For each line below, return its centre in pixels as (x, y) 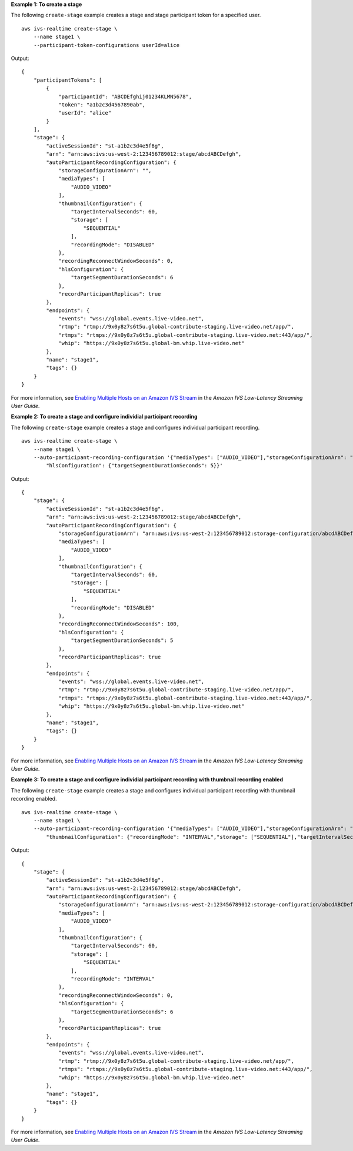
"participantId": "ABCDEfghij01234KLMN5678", (125, 96)
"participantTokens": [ (68, 80)
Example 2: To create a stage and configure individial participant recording (104, 417)
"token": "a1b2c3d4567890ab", (102, 105)
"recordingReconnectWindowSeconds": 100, (119, 624)
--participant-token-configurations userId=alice (106, 45)
